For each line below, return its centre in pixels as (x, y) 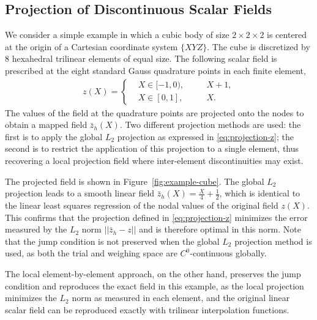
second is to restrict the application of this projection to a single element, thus (152, 148)
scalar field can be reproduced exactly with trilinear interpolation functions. (147, 309)
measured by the (36, 229)
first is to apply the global (54, 136)
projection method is (273, 241)
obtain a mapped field (46, 125)
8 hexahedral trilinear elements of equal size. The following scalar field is (141, 58)
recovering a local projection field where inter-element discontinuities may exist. (154, 160)
